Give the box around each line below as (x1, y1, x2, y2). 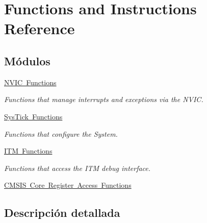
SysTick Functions (4, 111, 63, 121)
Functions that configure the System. (4, 128, 118, 139)
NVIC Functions (4, 77, 57, 87)
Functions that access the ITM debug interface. (4, 162, 151, 173)
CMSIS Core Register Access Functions (4, 180, 132, 190)
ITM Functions (4, 145, 53, 156)
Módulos (4, 53, 50, 68)
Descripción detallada (4, 205, 120, 220)
